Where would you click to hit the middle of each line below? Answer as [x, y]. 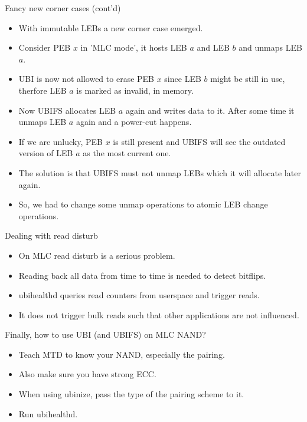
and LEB [213, 47]
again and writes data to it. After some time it [210, 110]
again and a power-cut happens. [134, 122]
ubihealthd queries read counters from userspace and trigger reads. [139, 295]
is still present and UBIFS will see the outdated [199, 141]
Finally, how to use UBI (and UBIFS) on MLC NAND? [105, 334]
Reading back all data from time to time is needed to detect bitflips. [142, 275]
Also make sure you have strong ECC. [87, 374]
